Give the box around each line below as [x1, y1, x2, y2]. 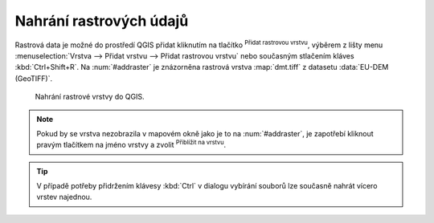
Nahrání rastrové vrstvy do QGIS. [35, 92, 145, 102]
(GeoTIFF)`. [14, 73, 52, 83]
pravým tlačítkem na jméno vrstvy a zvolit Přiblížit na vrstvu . [36, 139, 227, 150]
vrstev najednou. [36, 193, 92, 202]
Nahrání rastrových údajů [14, 12, 189, 30]
